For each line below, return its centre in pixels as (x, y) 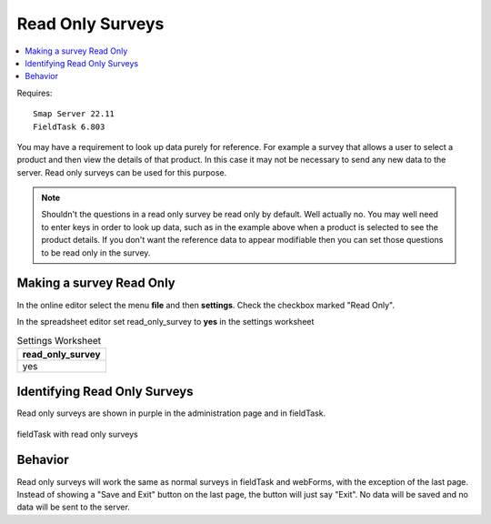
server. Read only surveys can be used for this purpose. (122, 172)
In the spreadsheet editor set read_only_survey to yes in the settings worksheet (165, 321)
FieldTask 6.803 (69, 126)
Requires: (35, 93)
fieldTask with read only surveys (77, 434)
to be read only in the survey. (96, 252)
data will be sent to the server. (74, 507)
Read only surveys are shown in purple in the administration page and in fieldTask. (171, 413)
